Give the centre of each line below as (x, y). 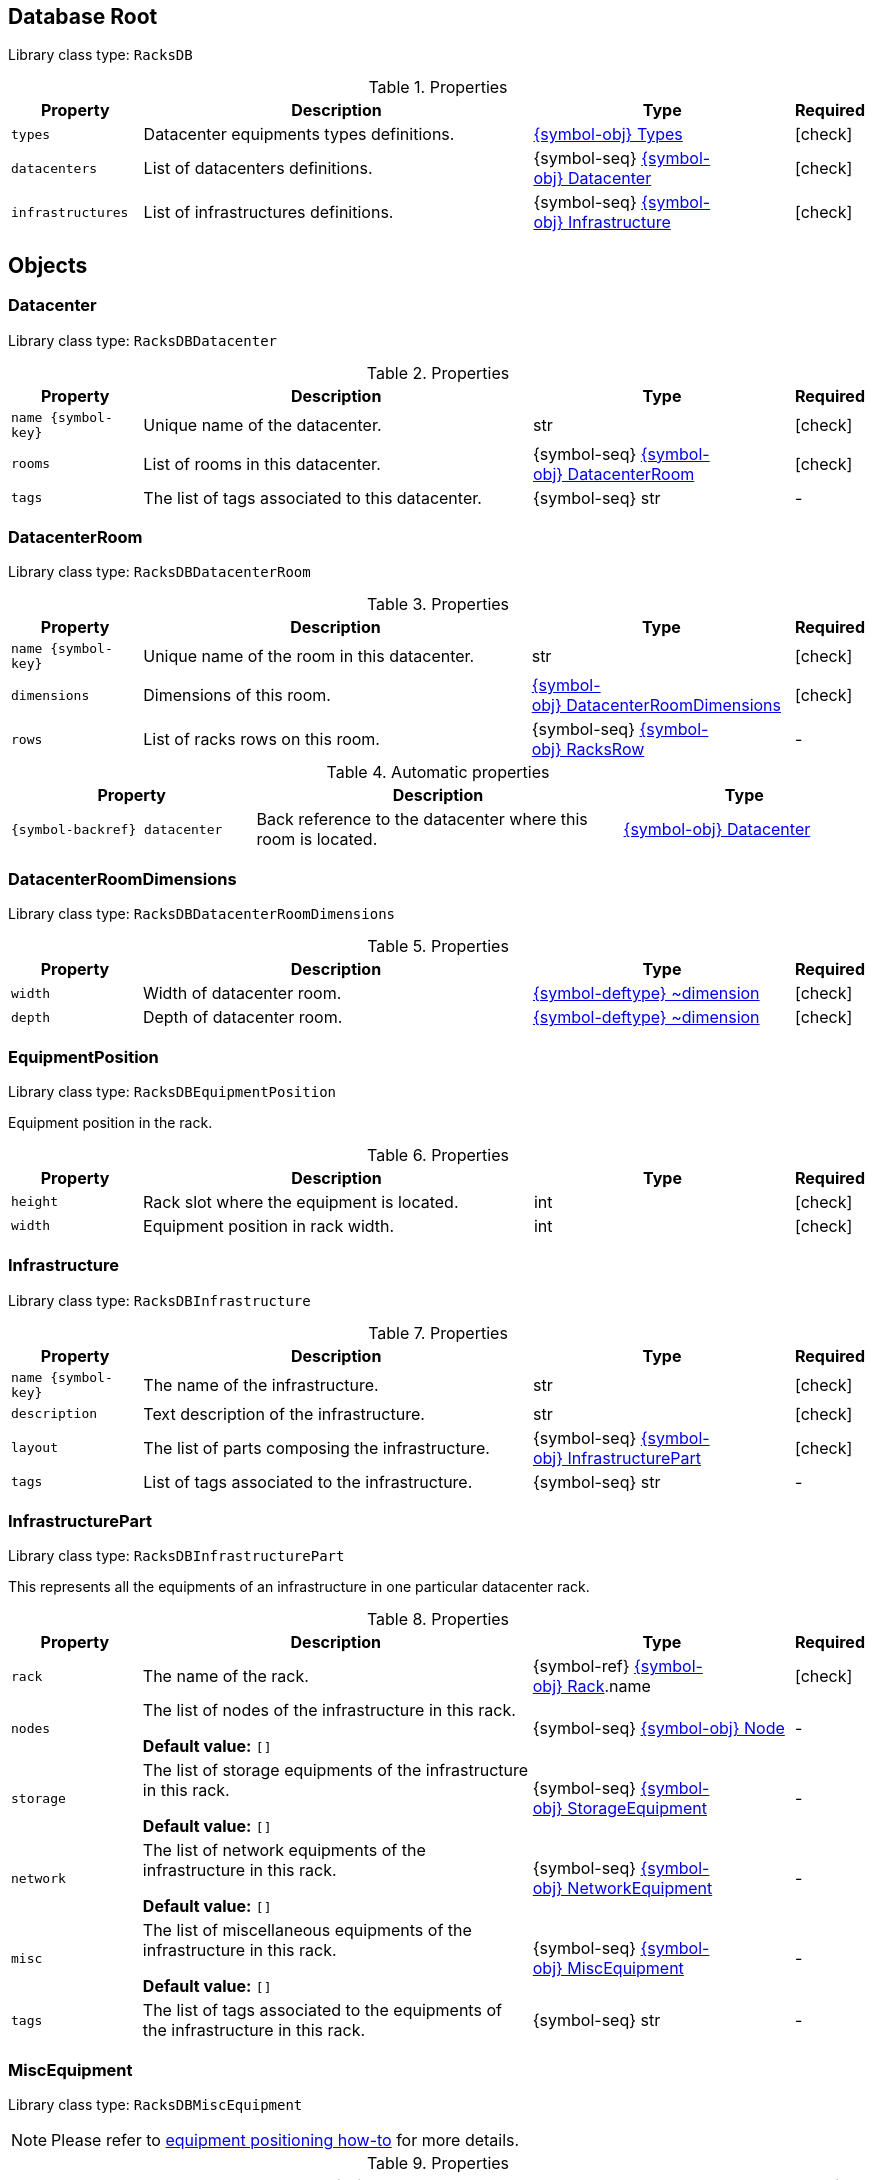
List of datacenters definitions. (258, 168)
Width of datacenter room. (242, 993)
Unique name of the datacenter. (262, 424)
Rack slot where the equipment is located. (301, 1201)
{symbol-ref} (581, 1666)
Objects (48, 265)
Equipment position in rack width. (269, 1225)
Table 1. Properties (438, 87)
